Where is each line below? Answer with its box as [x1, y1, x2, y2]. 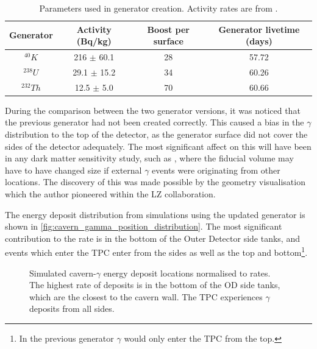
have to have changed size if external [5, 163, 142, 176]
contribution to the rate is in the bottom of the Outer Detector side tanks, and [5, 231, 300, 244]
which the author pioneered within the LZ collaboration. [5, 187, 216, 200]
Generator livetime [218, 23, 300, 35]
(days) [246, 35, 272, 48]
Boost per [147, 23, 190, 35]
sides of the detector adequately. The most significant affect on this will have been [5, 139, 312, 152]
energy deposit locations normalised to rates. [103, 266, 271, 279]
